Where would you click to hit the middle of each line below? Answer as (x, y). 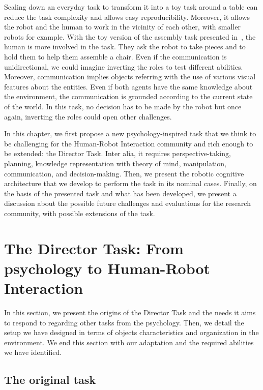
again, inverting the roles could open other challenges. (88, 116)
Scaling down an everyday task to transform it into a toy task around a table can (131, 7)
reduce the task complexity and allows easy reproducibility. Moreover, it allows (127, 17)
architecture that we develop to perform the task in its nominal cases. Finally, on (130, 183)
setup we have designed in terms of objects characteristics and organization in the (131, 332)
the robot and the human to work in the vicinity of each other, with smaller (122, 27)
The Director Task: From (94, 248)
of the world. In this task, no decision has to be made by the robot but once (123, 106)
